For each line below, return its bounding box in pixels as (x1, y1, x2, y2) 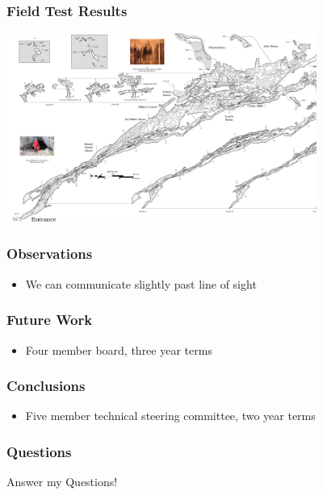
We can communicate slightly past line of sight (25, 275, 257, 292)
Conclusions (6, 376, 86, 396)
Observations (6, 243, 93, 264)
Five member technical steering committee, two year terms (25, 407, 316, 424)
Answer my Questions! (6, 473, 118, 490)
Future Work (6, 310, 93, 330)
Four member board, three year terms (25, 341, 212, 358)
